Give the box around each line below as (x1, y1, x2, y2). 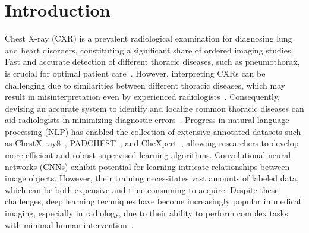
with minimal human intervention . (5, 218, 134, 231)
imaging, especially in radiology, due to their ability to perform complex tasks (5, 207, 288, 219)
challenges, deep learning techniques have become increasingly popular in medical (5, 195, 301, 207)
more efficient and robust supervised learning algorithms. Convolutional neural (5, 149, 291, 161)
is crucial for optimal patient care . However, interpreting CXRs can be (5, 67, 266, 79)
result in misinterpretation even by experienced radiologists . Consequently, (5, 90, 280, 103)
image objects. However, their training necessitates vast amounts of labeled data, (5, 172, 299, 184)
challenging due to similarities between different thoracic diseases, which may (5, 78, 286, 91)
